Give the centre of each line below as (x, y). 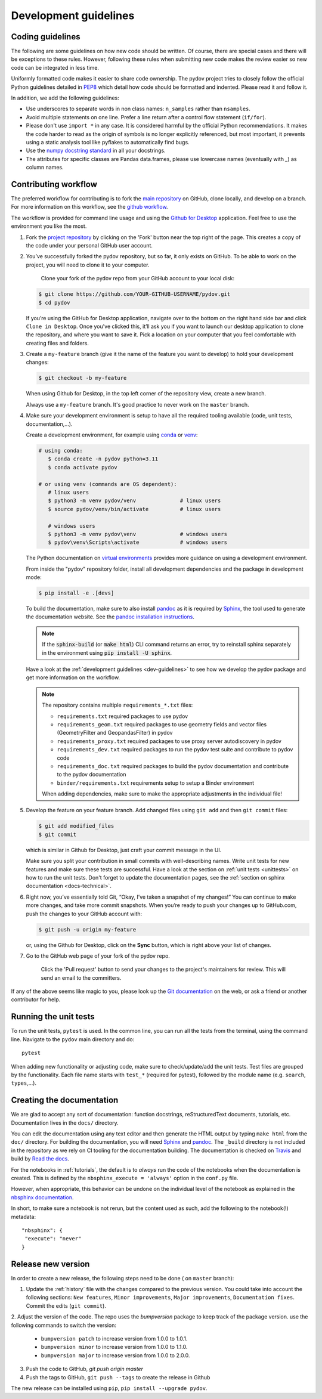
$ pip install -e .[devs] (76, 593)
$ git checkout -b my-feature (83, 378)
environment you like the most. (49, 226)
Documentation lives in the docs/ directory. (65, 1123)
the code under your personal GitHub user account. (89, 245)
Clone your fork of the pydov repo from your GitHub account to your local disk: (138, 278)
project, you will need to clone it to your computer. (88, 265)
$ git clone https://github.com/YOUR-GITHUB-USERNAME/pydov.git (134, 294)
